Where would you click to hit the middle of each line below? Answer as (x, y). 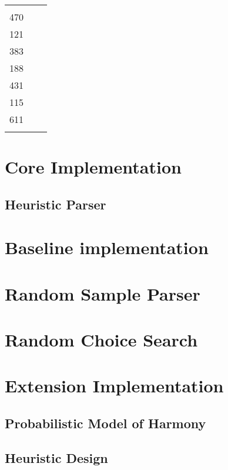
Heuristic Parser (56, 204)
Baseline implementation (107, 247)
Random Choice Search (101, 340)
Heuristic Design (56, 457)
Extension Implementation (114, 386)
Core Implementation (93, 167)
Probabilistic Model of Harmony (105, 423)
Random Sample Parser (103, 293)
